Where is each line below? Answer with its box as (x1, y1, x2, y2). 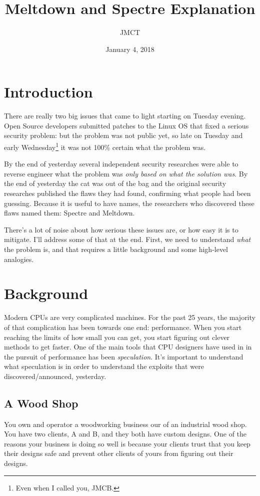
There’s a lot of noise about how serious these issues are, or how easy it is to (4, 224, 238, 234)
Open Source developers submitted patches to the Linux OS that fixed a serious (4, 120, 249, 130)
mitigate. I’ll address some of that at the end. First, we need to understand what (4, 234, 251, 244)
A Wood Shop (4, 395, 78, 410)
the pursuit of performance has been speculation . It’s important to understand (4, 351, 243, 361)
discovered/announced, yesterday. (4, 370, 106, 381)
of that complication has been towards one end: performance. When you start (4, 321, 242, 332)
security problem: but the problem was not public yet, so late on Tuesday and (4, 130, 243, 140)
